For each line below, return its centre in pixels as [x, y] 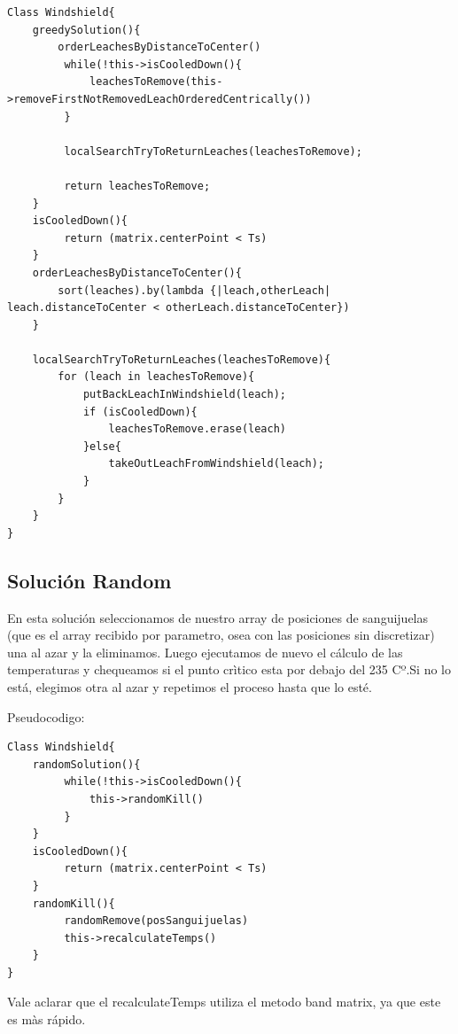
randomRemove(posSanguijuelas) [156, 921]
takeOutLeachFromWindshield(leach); [216, 464]
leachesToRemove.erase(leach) [197, 429]
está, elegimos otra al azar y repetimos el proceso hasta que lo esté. [190, 686]
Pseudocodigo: [46, 716]
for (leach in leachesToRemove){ [156, 377]
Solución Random [89, 580]
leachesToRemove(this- [156, 82]
